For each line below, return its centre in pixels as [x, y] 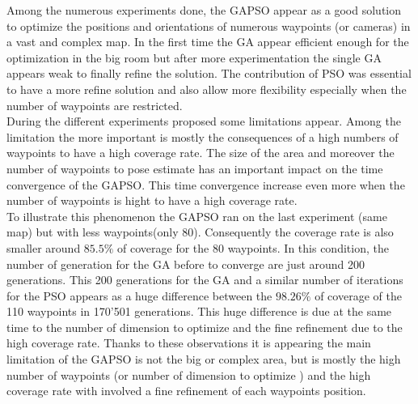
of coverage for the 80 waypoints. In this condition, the [253, 247]
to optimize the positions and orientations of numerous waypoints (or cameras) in [209, 26]
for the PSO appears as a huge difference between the [139, 295]
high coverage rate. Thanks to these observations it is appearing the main [189, 343]
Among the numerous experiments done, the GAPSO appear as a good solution [204, 10]
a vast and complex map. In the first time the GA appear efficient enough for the [208, 42]
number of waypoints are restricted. [95, 105]
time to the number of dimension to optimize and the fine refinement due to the [205, 327]
